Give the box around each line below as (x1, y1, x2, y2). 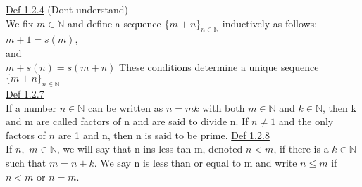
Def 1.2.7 (6, 86, 44, 101)
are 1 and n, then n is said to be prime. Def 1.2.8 (58, 127, 270, 142)
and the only (278, 114, 334, 129)
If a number (6, 100, 56, 115)
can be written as (87, 100, 163, 115)
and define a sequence (68, 15, 161, 30)
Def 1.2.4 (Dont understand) (6, 2, 128, 16)
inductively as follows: (222, 15, 318, 30)
